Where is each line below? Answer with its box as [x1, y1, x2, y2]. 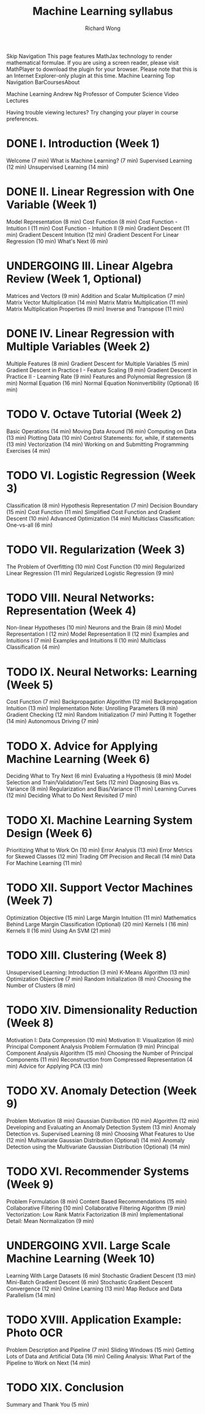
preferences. [6, 115, 39, 122]
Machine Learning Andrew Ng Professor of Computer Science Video [6, 90, 179, 97]
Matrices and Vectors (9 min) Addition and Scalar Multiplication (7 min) [6, 292, 185, 299]
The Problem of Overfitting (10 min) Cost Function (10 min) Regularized [6, 563, 185, 570]
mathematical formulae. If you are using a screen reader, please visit [6, 59, 179, 66]
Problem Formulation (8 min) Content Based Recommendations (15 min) [6, 1197, 187, 1205]
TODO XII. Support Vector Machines [6, 881, 193, 895]
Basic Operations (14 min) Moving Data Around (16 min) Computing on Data [6, 427, 197, 435]
